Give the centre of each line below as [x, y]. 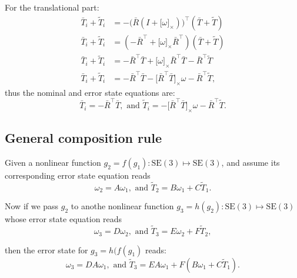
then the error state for [46, 249]
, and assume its [251, 163]
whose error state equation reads [64, 219]
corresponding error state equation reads [78, 175]
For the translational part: [52, 7]
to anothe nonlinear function [122, 206]
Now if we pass [32, 206]
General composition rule [84, 138]
